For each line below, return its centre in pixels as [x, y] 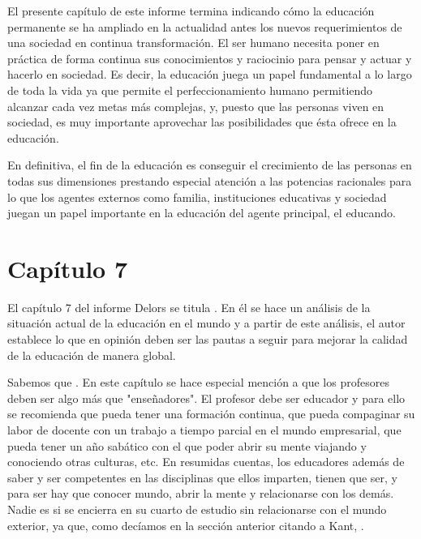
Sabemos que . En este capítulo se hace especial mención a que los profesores [198, 382]
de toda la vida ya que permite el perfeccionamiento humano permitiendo [190, 90]
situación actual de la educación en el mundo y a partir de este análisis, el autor [206, 323]
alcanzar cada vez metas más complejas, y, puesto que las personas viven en [196, 106]
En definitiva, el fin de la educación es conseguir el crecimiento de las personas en [210, 165]
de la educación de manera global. [92, 355]
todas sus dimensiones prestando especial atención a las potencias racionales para [210, 180]
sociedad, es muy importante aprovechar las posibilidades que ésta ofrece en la [202, 122]
